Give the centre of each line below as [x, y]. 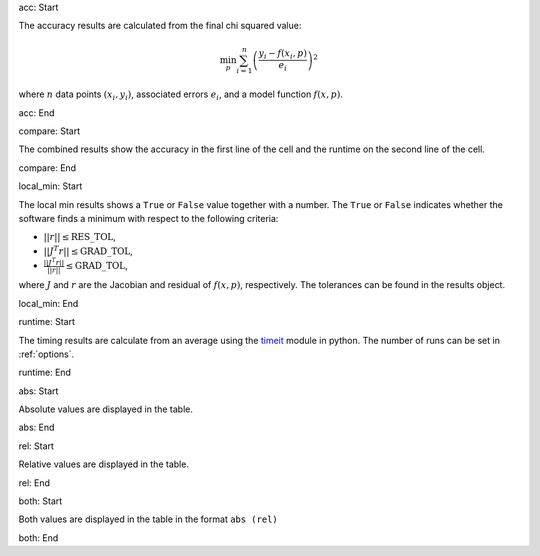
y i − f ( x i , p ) [282, 55]
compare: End [47, 167]
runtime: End [45, 372]
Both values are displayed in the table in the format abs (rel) [148, 519]
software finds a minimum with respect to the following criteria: [148, 219]
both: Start [40, 501]
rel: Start [36, 446]
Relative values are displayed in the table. [104, 464]
